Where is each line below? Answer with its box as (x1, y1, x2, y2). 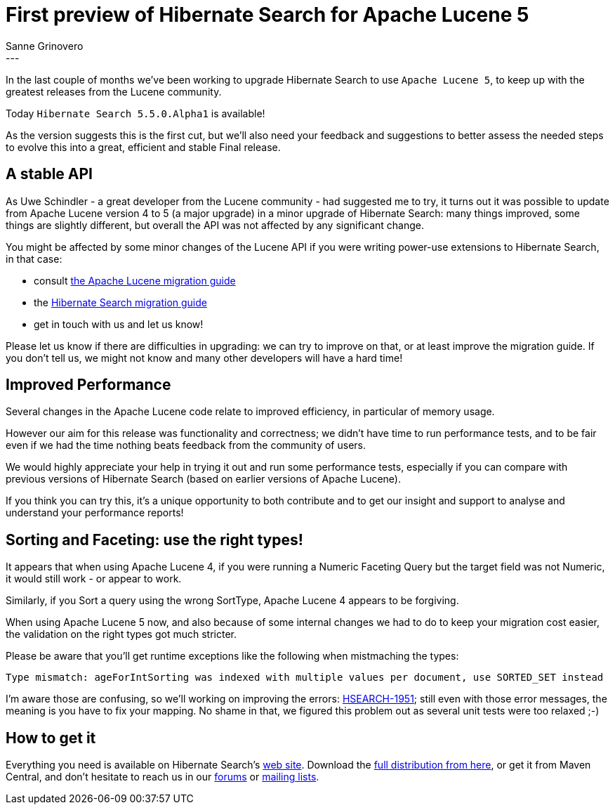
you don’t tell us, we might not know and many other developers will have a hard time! (6, 351, 403, 364)
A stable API (6, 165, 93, 183)
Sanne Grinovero (6, 39, 84, 52)
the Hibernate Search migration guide (34, 296, 207, 308)
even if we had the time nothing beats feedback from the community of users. (6, 439, 366, 452)
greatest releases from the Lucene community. (6, 85, 222, 98)
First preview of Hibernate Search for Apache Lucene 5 (6, 3, 529, 27)
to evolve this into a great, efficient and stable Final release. (6, 141, 281, 153)
